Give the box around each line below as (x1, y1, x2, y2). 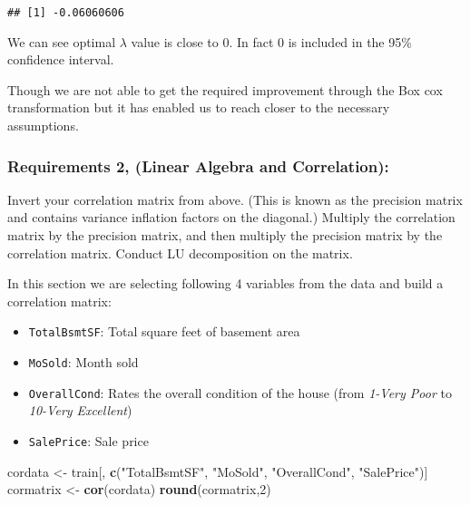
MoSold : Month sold (28, 353, 139, 372)
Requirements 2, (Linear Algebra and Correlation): (7, 154, 389, 177)
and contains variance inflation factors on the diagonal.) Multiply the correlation (7, 208, 455, 227)
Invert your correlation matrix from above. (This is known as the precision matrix (7, 189, 463, 209)
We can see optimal (7, 32, 116, 51)
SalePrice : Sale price (28, 431, 149, 450)
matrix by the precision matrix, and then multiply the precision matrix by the (7, 226, 443, 245)
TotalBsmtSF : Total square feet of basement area (28, 322, 300, 341)
